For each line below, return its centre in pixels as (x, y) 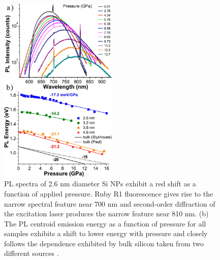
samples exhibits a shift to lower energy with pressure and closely (106, 233)
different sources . (32, 253)
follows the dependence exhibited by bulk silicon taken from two (104, 243)
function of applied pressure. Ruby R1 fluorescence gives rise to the (109, 193)
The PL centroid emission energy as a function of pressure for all (105, 223)
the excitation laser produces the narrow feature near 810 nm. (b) (106, 214)
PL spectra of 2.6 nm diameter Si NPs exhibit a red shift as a (100, 184)
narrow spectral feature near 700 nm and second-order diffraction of (110, 203)
